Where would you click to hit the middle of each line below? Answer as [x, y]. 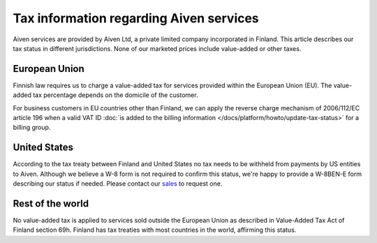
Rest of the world [51, 204]
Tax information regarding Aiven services [136, 18]
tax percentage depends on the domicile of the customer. [115, 95]
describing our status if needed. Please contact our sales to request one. [118, 184]
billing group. [32, 127]
